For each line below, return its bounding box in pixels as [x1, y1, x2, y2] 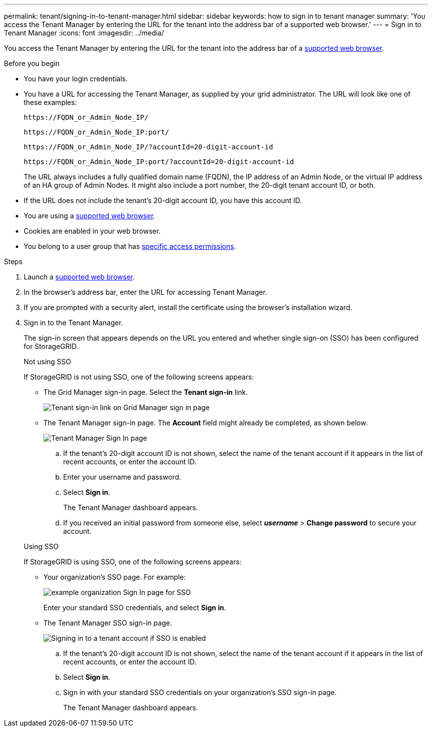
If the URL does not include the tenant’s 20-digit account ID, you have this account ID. [24, 196, 302, 205]
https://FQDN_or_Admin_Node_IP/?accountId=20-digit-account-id [24, 143, 273, 151]
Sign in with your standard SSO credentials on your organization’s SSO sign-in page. [63, 688, 337, 696]
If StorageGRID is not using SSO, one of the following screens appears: [24, 373, 254, 381]
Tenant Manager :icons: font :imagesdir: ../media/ [4, 29, 164, 37]
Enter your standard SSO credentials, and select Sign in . [43, 603, 226, 612]
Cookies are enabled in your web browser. [24, 227, 161, 235]
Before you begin [4, 59, 60, 68]
